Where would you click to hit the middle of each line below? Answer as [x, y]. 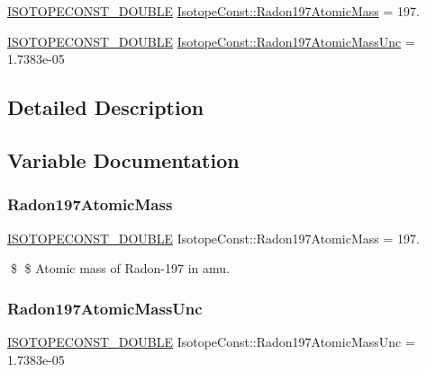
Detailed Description [106, 107]
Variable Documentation [123, 159]
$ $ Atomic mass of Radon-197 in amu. [120, 268]
